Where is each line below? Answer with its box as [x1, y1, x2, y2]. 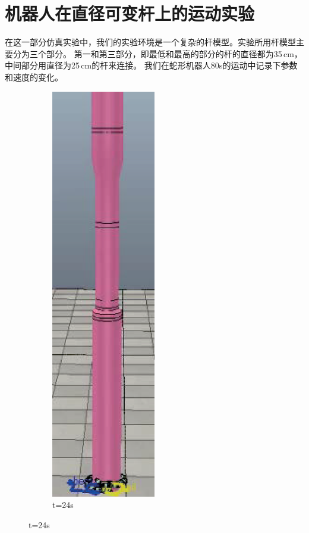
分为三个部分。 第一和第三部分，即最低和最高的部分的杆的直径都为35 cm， [12, 47, 302, 60]
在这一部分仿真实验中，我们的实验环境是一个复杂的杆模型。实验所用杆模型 [5, 36, 296, 48]
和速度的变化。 [5, 70, 63, 83]
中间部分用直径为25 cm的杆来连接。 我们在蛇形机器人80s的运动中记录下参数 [5, 59, 298, 71]
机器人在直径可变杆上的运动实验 [5, 1, 255, 26]
